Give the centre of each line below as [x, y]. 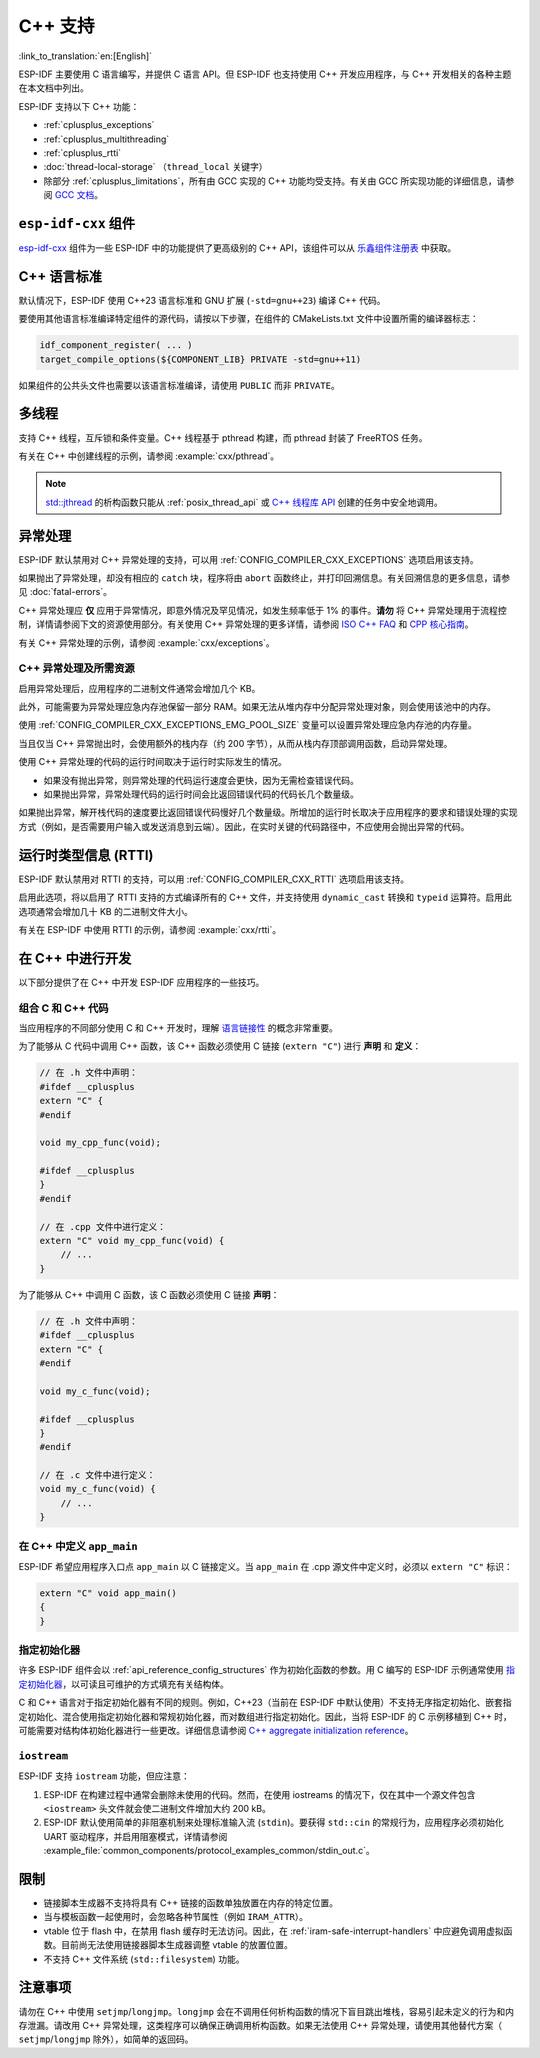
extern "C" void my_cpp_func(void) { [132, 1241]
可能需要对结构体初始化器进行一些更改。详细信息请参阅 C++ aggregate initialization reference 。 [216, 1731]
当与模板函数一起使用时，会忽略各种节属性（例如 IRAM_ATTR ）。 [176, 1917]
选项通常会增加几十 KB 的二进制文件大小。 [106, 911]
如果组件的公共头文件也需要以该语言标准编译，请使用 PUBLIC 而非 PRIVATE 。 [179, 385]
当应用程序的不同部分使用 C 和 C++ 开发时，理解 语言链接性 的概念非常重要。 [178, 1027]
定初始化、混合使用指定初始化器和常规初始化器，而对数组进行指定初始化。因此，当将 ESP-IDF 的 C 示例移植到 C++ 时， [265, 1716]
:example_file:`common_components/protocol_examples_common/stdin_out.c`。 [209, 1851]
